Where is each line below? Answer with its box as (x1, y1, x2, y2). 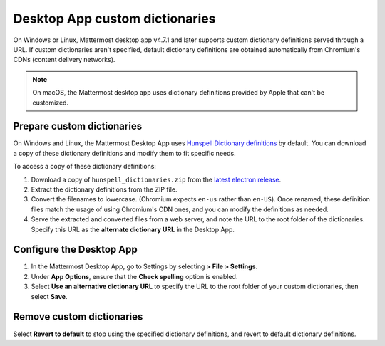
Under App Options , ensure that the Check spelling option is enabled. (31, 272, 238, 281)
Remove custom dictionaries (13, 310, 143, 323)
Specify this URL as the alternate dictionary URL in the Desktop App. (31, 225, 235, 234)
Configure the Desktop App (13, 243, 138, 256)
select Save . (31, 292, 68, 300)
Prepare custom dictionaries (13, 120, 143, 132)
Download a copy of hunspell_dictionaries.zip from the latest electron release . (31, 175, 282, 184)
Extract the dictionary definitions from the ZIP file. (31, 185, 178, 194)
